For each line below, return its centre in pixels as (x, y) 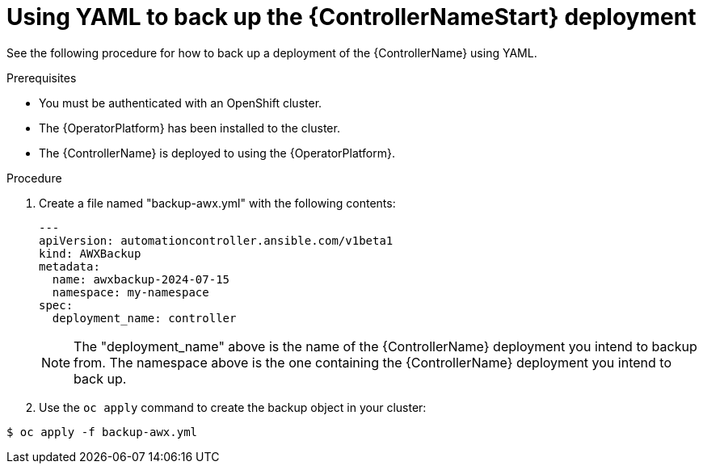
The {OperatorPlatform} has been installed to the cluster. (189, 128)
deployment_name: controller (144, 318)
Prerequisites (42, 78)
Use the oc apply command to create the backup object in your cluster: (233, 407)
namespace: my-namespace (130, 292)
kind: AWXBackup (90, 253)
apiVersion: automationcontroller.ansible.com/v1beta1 (216, 240)
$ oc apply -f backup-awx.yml (102, 432)
